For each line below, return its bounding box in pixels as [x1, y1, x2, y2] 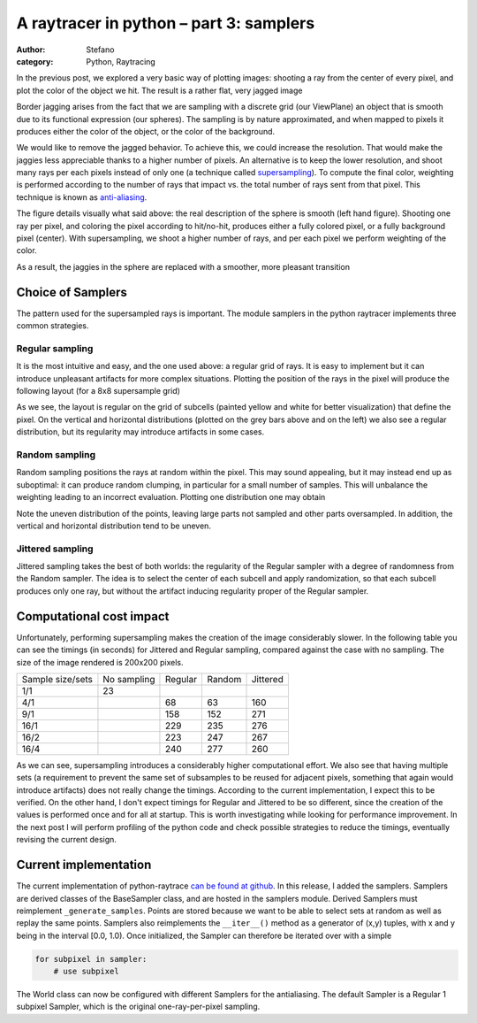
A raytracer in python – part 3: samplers [16, 13, 315, 33]
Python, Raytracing [86, 56, 156, 66]
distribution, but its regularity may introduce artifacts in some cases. [16, 427, 265, 437]
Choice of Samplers [16, 284, 128, 300]
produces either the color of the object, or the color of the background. [16, 126, 276, 136]
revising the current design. [16, 835, 117, 845]
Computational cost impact [16, 609, 170, 624]
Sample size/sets [21, 673, 93, 685]
